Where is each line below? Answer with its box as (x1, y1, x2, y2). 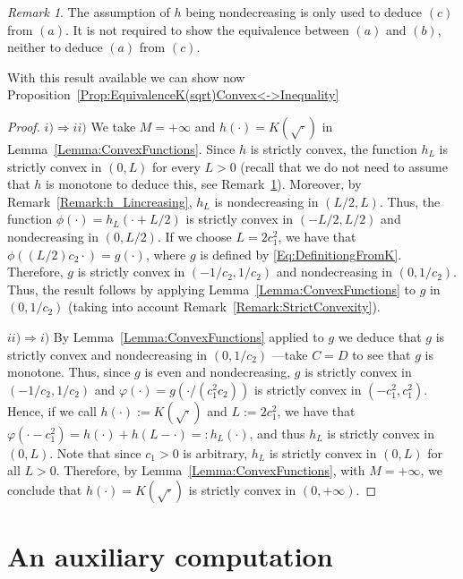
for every (152, 157, 201, 175)
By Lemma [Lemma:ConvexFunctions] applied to (53, 327, 324, 345)
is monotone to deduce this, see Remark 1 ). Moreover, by (46, 175, 362, 193)
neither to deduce (7, 38, 103, 56)
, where (145, 244, 186, 263)
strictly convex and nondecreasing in (7, 345, 208, 363)
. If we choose (157, 226, 232, 245)
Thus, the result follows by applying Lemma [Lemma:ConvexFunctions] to (7, 279, 416, 298)
